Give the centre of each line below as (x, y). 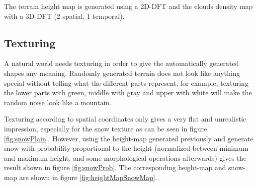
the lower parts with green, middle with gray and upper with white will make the (128, 93)
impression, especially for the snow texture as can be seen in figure (106, 128)
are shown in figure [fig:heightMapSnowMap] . (88, 177)
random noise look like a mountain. (58, 102)
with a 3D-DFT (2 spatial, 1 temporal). (64, 16)
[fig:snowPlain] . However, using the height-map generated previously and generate (129, 138)
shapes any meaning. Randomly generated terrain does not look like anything (122, 73)
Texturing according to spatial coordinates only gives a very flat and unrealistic (125, 119)
